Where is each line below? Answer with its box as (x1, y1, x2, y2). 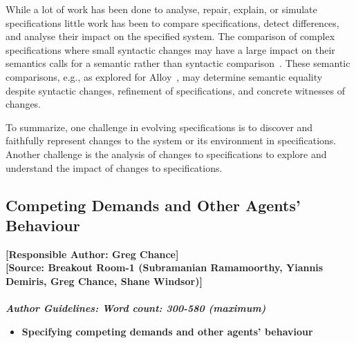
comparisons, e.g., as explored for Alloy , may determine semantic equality (6, 69, 323, 84)
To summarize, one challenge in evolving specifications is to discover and (6, 119, 313, 134)
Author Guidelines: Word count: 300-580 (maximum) (6, 301, 266, 315)
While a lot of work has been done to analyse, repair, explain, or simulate (6, 2, 317, 16)
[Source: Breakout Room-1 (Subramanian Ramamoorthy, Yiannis (6, 260, 324, 275)
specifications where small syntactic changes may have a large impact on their (6, 42, 335, 57)
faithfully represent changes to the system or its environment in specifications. (6, 133, 337, 148)
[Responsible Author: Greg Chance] (6, 246, 179, 261)
